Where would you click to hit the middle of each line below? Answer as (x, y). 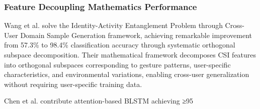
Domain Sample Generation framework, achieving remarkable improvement (136, 35)
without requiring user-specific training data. (73, 84)
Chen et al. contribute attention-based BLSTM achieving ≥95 (99, 101)
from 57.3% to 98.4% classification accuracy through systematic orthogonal (120, 45)
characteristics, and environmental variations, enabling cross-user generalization (127, 74)
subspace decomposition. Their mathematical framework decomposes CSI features (130, 54)
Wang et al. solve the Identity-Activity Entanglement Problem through (113, 25)
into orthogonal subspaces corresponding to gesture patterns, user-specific (117, 64)
